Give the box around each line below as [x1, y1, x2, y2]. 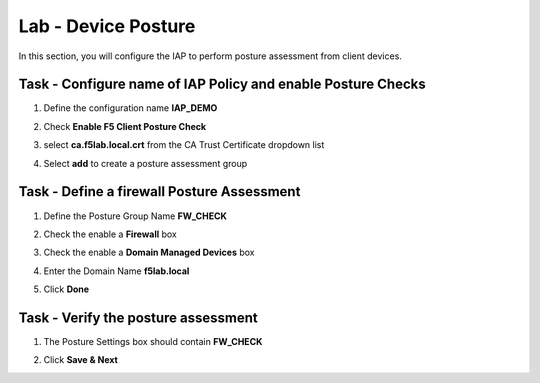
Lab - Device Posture [18, 15, 196, 37]
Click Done [43, 283, 90, 295]
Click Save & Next [43, 354, 119, 366]
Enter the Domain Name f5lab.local [43, 265, 190, 277]
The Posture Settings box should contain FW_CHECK [43, 336, 263, 347]
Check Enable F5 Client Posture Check [43, 120, 207, 132]
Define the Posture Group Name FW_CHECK [43, 210, 227, 222]
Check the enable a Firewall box [43, 228, 177, 240]
